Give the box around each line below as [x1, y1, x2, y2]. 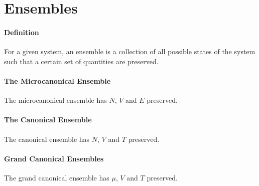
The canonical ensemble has [4, 133, 90, 144]
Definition [4, 27, 39, 37]
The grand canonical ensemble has [4, 172, 109, 182]
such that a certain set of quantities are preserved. [4, 56, 159, 66]
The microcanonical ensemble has [4, 95, 107, 105]
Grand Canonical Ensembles [4, 153, 104, 163]
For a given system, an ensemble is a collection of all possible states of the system [4, 46, 255, 57]
